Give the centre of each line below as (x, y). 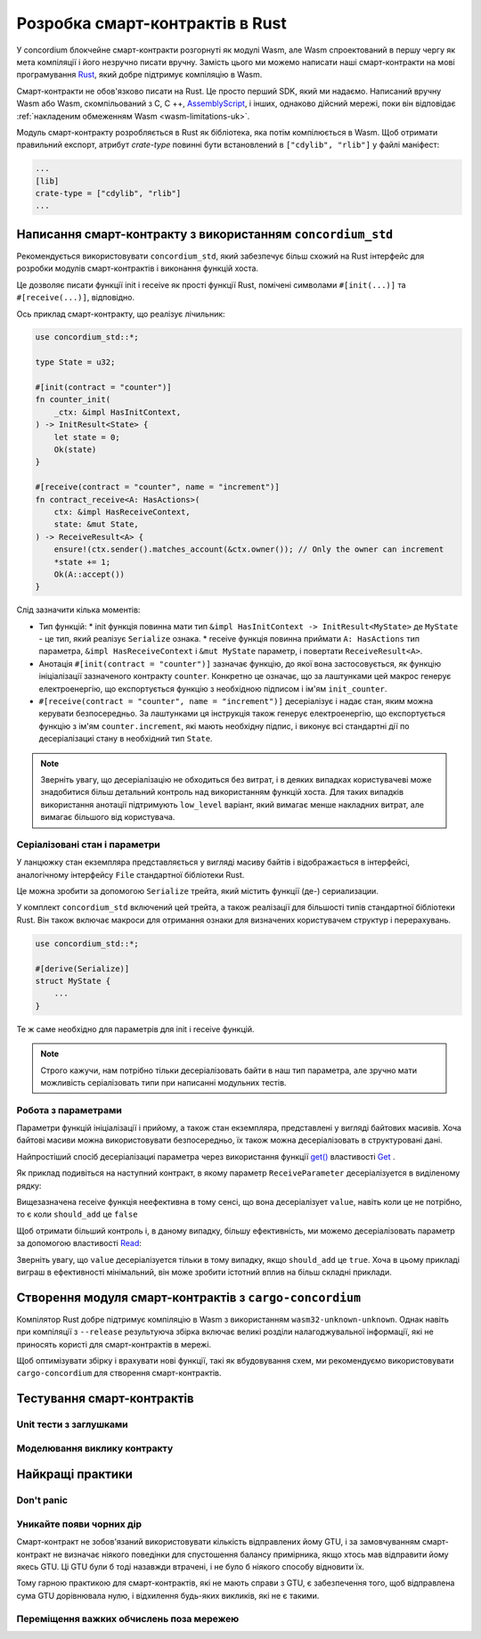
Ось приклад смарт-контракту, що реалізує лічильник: (121, 314)
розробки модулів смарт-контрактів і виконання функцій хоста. (137, 268)
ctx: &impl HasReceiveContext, (122, 512)
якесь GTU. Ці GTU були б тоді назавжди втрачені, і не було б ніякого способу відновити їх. (191, 1567)
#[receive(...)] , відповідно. (76, 298)
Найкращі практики (75, 1475)
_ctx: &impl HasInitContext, (118, 412)
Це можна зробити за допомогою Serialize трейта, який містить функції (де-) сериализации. (197, 891)
